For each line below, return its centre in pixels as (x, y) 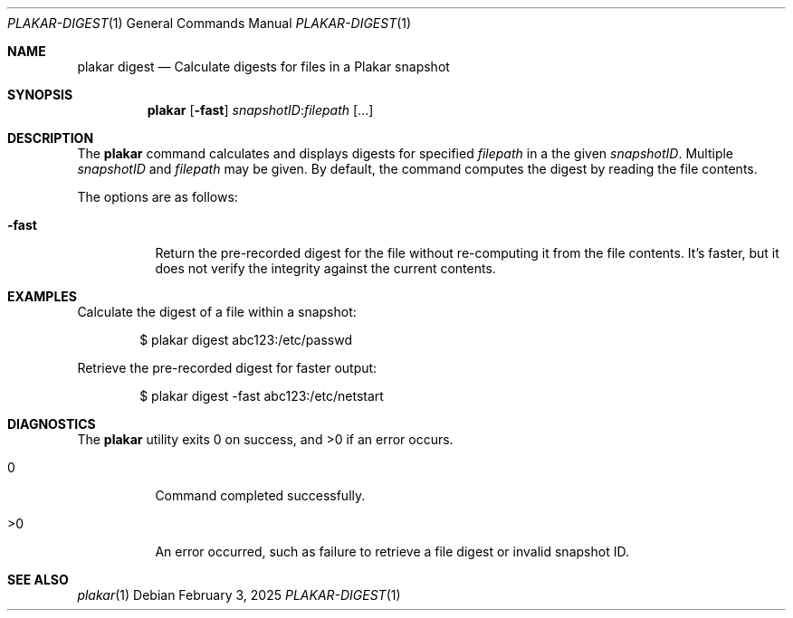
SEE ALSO (38, 580)
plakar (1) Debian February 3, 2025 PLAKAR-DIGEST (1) (239, 595)
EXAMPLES (42, 296)
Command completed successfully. (260, 495)
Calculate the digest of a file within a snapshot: (217, 312)
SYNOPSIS (40, 95)
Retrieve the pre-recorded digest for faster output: (227, 368)
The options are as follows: (158, 197)
